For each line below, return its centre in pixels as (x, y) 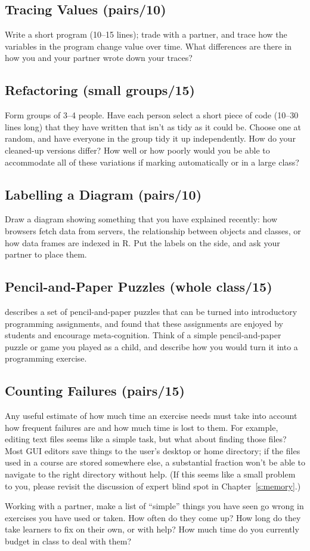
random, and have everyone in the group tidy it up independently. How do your (150, 138)
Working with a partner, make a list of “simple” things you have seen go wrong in (154, 506)
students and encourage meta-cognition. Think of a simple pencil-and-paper (143, 335)
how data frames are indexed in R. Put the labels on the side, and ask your (142, 242)
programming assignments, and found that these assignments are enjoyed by (144, 323)
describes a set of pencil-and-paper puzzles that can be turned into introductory (151, 311)
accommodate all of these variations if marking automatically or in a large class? (152, 162)
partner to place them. (46, 254)
